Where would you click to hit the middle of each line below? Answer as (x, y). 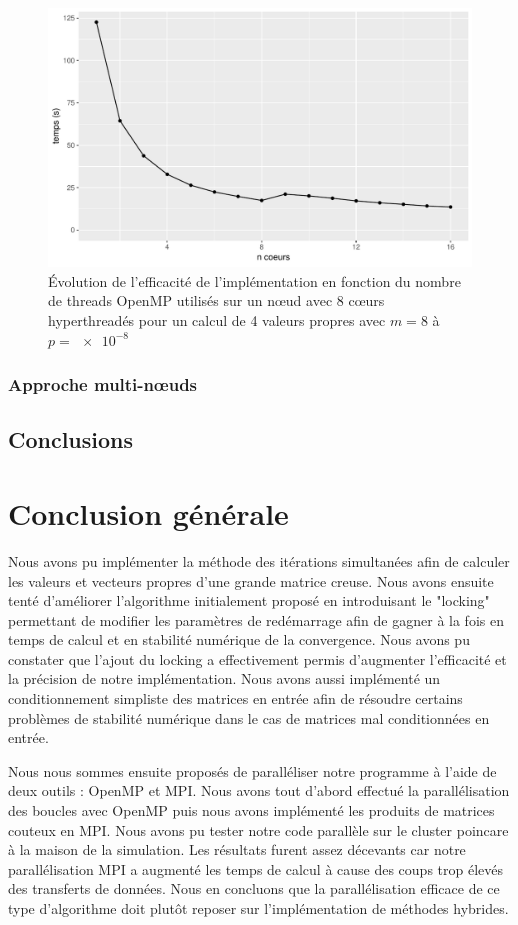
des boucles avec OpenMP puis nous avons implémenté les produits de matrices (251, 810)
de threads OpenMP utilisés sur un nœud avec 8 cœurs (216, 300)
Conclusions (71, 439)
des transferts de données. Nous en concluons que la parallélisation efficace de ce (254, 888)
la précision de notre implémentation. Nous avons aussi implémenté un (224, 678)
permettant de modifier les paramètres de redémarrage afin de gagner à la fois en (256, 619)
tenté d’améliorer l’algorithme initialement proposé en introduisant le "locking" (249, 600)
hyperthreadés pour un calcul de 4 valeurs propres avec (217, 319)
